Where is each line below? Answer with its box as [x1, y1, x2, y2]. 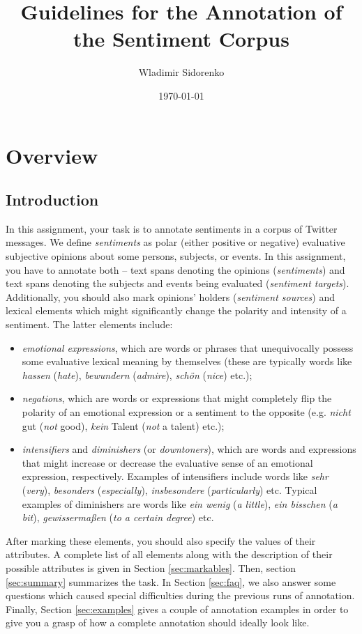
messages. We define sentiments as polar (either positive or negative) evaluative [6, 235, 345, 249]
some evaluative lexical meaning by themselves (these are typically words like [22, 354, 352, 369]
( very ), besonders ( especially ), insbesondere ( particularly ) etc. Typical [22, 482, 317, 497]
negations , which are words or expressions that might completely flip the [22, 391, 332, 405]
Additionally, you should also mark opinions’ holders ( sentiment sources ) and [6, 289, 335, 304]
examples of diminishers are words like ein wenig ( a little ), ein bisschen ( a [22, 496, 338, 511]
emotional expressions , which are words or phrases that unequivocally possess [22, 340, 354, 355]
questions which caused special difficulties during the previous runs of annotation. [6, 588, 355, 603]
